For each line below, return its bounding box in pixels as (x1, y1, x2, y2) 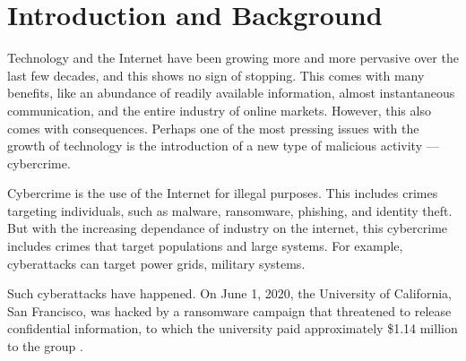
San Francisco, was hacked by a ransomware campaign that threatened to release (7, 301, 452, 320)
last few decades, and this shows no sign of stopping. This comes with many (7, 65, 425, 84)
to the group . (7, 337, 83, 356)
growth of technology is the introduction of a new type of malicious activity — (7, 136, 439, 155)
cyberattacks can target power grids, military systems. (7, 254, 306, 272)
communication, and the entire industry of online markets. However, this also (7, 100, 431, 119)
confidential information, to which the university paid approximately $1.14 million (7, 319, 458, 338)
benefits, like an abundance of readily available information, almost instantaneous (7, 83, 455, 102)
